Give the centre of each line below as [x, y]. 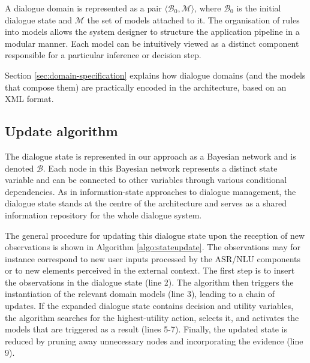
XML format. [29, 99]
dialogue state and [39, 19]
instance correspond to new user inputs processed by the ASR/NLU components [153, 258]
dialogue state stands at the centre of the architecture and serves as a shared [146, 203]
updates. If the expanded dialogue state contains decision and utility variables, [149, 306]
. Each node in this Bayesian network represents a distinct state [160, 168]
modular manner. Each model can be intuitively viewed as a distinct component [152, 43]
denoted [19, 168]
